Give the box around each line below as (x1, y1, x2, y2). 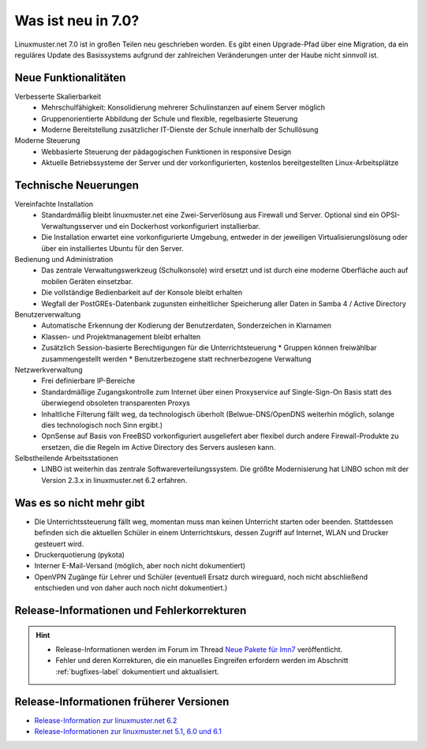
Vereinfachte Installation (14, 200, 94, 209)
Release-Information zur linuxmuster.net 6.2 (34, 715, 177, 725)
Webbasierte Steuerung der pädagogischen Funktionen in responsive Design (41, 147, 292, 156)
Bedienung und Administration (14, 255, 114, 264)
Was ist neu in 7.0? (14, 12, 140, 29)
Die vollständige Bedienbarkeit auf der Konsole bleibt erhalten (41, 288, 243, 298)
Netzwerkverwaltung (14, 365, 83, 374)
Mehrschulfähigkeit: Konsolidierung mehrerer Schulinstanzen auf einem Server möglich (41, 103, 326, 112)
